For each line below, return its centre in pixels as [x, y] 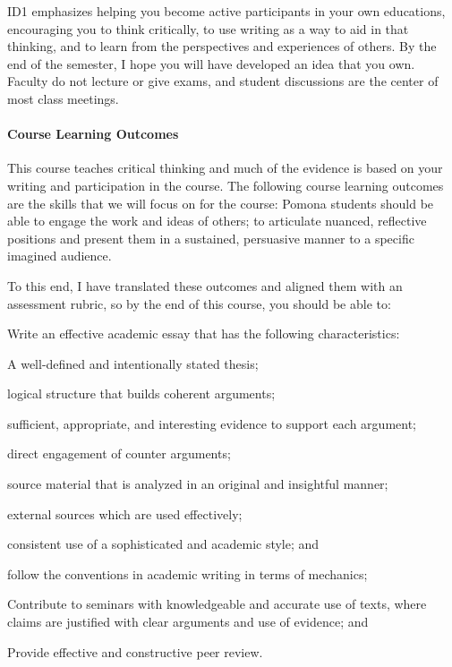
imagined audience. [60, 256]
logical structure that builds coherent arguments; [141, 393]
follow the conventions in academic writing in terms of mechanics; [188, 573]
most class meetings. [63, 98]
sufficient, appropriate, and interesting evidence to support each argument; [212, 423]
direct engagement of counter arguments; [119, 453]
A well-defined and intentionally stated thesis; [133, 363]
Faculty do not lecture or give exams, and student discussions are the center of [223, 81]
